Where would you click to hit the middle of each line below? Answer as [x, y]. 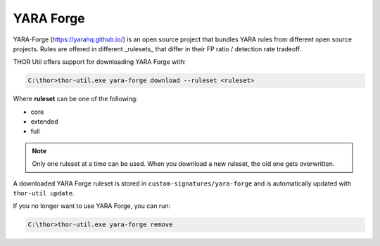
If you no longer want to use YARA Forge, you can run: [92, 206]
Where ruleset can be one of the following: [76, 99]
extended [44, 122]
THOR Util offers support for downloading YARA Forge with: [100, 62]
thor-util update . [44, 193]
